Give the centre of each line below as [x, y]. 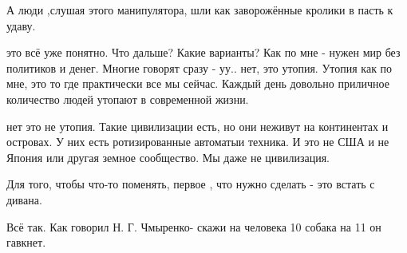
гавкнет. [26, 242]
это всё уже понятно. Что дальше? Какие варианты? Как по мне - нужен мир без [203, 52]
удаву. [21, 25]
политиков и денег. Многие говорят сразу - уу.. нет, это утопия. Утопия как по [200, 67]
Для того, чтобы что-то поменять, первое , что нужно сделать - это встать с [191, 184]
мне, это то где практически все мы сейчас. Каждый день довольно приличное [198, 83]
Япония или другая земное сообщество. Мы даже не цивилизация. [168, 157]
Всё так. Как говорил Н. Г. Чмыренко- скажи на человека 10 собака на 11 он [194, 226]
